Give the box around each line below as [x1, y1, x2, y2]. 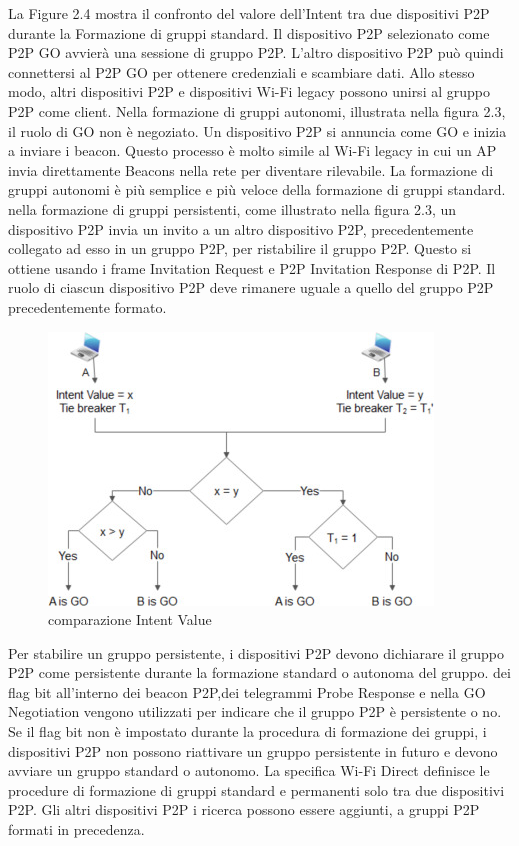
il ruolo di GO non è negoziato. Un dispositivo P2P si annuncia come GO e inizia [8, 120, 507, 141]
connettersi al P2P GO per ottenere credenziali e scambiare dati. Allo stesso [8, 61, 475, 82]
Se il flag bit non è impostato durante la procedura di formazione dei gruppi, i [8, 721, 487, 742]
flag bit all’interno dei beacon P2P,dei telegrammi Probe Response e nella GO [8, 681, 486, 702]
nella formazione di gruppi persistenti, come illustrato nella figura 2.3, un [8, 198, 457, 219]
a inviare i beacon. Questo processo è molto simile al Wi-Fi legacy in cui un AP [8, 140, 497, 161]
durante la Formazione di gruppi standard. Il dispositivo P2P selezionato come [8, 22, 490, 43]
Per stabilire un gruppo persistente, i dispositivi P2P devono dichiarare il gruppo [8, 642, 504, 663]
